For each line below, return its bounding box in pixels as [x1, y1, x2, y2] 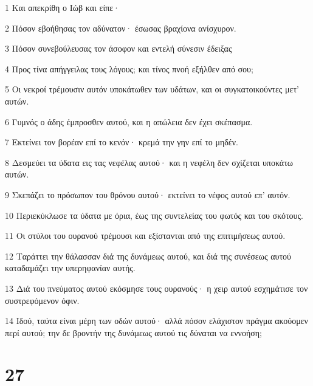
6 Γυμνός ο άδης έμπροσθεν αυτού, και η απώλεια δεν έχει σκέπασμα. [5, 115, 253, 128]
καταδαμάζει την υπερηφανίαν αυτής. [5, 261, 136, 274]
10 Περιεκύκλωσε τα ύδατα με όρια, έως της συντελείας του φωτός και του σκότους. [5, 209, 303, 221]
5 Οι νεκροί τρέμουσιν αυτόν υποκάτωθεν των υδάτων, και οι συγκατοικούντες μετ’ [5, 83, 299, 95]
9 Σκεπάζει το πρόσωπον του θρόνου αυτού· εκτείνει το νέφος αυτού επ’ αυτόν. [5, 188, 291, 201]
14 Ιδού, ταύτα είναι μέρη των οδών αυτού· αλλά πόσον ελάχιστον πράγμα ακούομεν [5, 314, 308, 327]
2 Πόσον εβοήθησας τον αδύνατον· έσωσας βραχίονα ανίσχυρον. [5, 21, 236, 34]
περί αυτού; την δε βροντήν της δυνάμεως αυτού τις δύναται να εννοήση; [5, 326, 262, 339]
